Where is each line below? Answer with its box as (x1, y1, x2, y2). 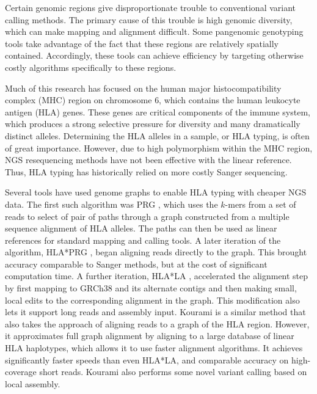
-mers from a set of (225, 197, 296, 210)
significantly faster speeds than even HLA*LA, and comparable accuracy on (5, 353, 289, 366)
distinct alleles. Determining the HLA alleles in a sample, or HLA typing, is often (5, 129, 310, 142)
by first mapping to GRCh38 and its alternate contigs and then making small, (5, 282, 297, 294)
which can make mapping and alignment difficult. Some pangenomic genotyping (5, 25, 304, 38)
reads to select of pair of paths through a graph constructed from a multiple (5, 210, 290, 222)
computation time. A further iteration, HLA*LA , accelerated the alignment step (5, 269, 308, 282)
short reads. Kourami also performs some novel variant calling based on (39, 365, 307, 378)
